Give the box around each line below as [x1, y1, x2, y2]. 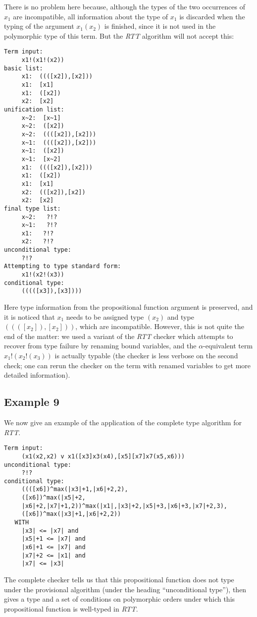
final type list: [4, 205, 61, 212]
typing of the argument [4, 21, 74, 31]
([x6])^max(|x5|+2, [21, 494, 86, 502]
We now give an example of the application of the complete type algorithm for [4, 417, 242, 428]
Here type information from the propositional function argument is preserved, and [4, 302, 253, 312]
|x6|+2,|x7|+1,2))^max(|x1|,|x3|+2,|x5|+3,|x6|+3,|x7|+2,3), [21, 502, 228, 509]
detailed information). [4, 370, 70, 380]
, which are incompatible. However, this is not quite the [75, 321, 244, 332]
